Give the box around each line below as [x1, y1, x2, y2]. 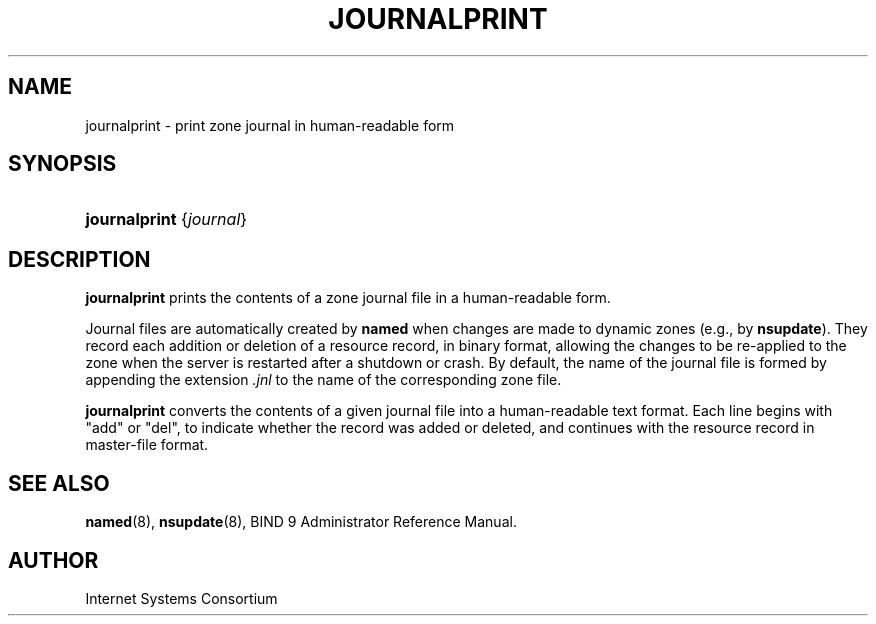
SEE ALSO [8, 470, 110, 496]
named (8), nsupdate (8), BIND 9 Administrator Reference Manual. [85, 513, 517, 531]
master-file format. [85, 436, 209, 454]
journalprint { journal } [85, 209, 248, 230]
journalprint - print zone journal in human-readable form [85, 116, 455, 134]
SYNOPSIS [8, 151, 117, 177]
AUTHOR [8, 547, 99, 573]
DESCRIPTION [8, 246, 151, 272]
